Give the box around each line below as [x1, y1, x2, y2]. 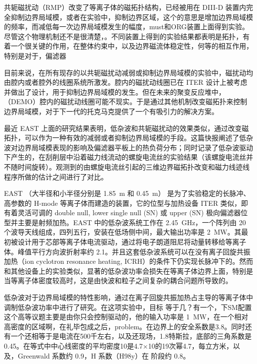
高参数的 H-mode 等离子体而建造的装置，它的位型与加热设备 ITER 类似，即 [4, 197, 248, 208]
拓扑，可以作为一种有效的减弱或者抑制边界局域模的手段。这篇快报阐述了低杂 [4, 132, 253, 143]
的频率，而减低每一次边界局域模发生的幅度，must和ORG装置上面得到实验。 [4, 21, 249, 32]
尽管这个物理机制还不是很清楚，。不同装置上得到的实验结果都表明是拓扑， [4, 31, 243, 41]
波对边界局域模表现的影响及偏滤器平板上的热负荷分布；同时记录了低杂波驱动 [4, 142, 253, 152]
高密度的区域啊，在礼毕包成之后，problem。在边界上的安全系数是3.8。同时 [4, 321, 245, 331]
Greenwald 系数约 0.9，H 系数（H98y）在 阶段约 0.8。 [17, 350, 190, 361]
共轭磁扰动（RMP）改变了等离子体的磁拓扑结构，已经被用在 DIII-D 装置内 [4, 2, 246, 12]
